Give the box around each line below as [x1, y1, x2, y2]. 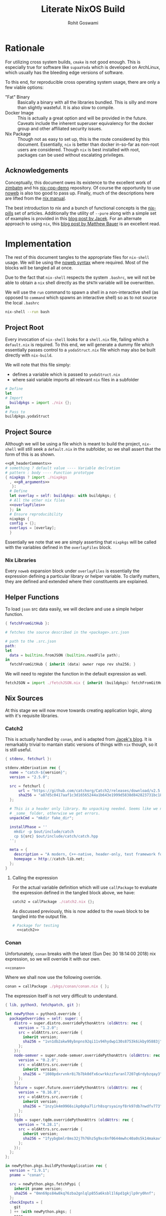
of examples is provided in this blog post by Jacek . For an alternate [5, 215, 142, 221]
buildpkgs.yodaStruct [5, 414, 50, 419]
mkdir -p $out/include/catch [14, 829, 74, 834]
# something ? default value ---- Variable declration [5, 465, 121, 471]
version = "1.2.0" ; [18, 1025, 58, 1030]
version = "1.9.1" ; [9, 1168, 50, 1173]
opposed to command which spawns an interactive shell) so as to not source [5, 295, 157, 301]
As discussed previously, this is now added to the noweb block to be [12, 908, 150, 914]
